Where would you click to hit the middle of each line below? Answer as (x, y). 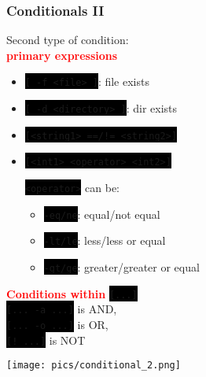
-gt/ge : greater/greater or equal (121, 267)
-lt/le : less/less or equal (105, 240)
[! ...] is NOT (46, 340)
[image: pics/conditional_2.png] (94, 366)
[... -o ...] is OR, (57, 324)
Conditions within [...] (72, 293)
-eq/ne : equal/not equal (102, 214)
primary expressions (62, 55)
